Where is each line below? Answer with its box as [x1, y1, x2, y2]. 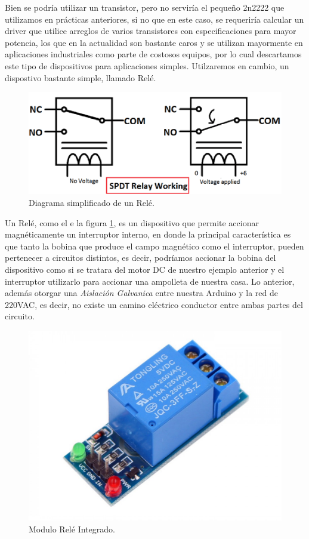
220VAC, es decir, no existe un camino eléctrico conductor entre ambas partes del [5, 298, 303, 310]
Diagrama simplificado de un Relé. [29, 196, 154, 209]
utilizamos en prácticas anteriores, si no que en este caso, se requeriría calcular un [5, 13, 304, 25]
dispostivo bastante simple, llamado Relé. [5, 71, 156, 84]
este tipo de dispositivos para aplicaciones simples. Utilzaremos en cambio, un [5, 59, 289, 72]
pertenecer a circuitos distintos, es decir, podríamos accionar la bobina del [5, 251, 276, 264]
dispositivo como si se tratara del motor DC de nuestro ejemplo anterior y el [5, 263, 285, 276]
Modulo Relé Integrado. [29, 522, 115, 535]
